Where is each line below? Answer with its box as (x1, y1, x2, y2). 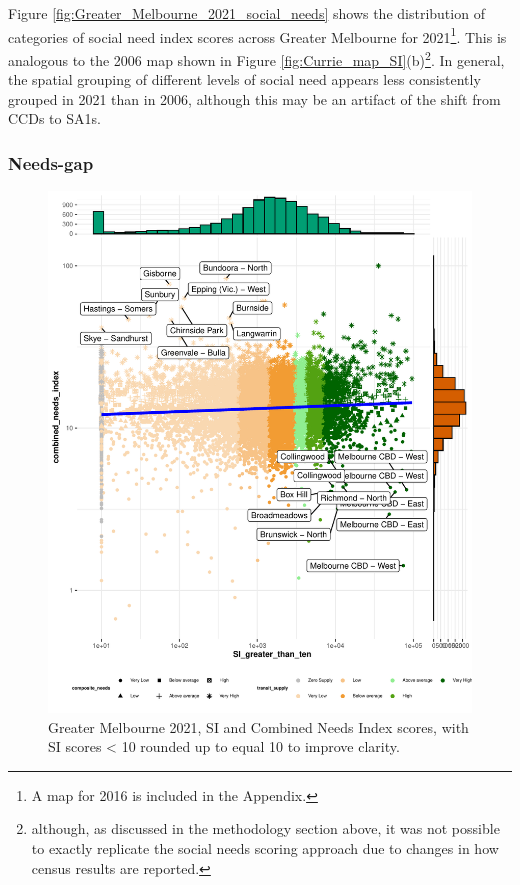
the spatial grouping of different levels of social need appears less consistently (8, 69, 481, 90)
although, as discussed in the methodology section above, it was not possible (31, 818, 500, 839)
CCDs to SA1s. (8, 108, 101, 129)
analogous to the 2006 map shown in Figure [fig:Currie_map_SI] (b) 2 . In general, (8, 46, 505, 70)
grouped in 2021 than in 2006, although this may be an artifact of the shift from (8, 88, 501, 109)
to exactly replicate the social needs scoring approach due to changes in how (31, 837, 499, 858)
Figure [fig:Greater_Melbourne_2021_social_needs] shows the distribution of (8, 3, 485, 23)
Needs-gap (8, 150, 94, 175)
